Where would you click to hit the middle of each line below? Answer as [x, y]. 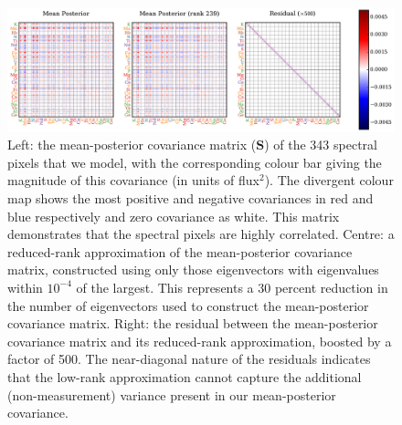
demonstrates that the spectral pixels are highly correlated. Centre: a [201, 234]
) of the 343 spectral [321, 145]
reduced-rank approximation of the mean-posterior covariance [180, 251]
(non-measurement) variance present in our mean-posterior [172, 394]
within [25, 287]
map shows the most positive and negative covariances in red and [190, 198]
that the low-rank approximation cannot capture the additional [185, 376]
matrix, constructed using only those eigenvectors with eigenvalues [193, 270]
